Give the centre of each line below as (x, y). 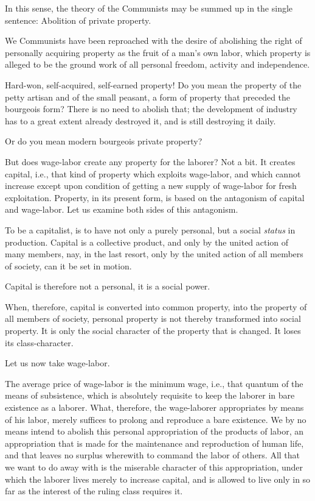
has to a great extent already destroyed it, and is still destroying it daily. (140, 120)
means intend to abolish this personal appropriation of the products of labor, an (154, 431)
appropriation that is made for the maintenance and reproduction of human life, (154, 443)
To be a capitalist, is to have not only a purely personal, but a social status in (150, 229)
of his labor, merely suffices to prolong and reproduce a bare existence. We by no (156, 419)
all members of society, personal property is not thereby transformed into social (153, 318)
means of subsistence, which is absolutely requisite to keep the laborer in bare (150, 395)
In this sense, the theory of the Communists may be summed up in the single (149, 8)
